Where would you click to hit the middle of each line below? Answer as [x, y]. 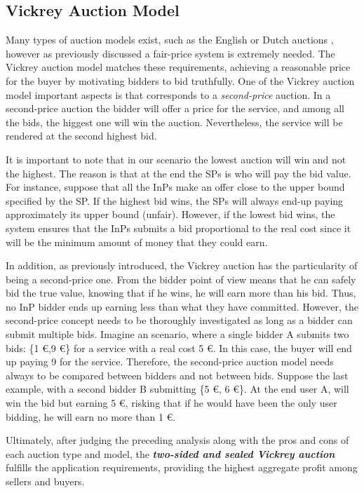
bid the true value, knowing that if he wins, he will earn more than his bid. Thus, [181, 293]
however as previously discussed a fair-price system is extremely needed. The [170, 53]
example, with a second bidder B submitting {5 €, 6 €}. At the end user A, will [177, 389]
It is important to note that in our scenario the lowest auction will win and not [176, 159]
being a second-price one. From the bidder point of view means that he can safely [181, 279]
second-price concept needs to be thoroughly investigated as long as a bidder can [179, 320]
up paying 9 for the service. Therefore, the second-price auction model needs [170, 362]
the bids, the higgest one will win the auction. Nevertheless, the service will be [174, 122]
